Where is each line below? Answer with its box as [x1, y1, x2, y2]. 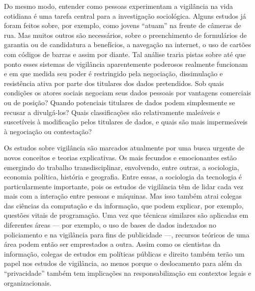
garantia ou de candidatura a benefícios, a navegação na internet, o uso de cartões [4, 39, 251, 50]
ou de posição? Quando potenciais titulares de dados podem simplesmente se [4, 97, 235, 107]
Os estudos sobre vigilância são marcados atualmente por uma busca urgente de [4, 143, 245, 153]
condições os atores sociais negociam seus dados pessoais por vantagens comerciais [4, 87, 252, 98]
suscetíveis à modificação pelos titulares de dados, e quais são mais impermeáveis [4, 116, 248, 127]
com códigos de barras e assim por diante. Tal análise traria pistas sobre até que [4, 49, 246, 59]
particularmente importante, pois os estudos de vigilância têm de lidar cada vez [4, 181, 243, 191]
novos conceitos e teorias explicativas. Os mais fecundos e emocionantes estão [4, 152, 237, 162]
